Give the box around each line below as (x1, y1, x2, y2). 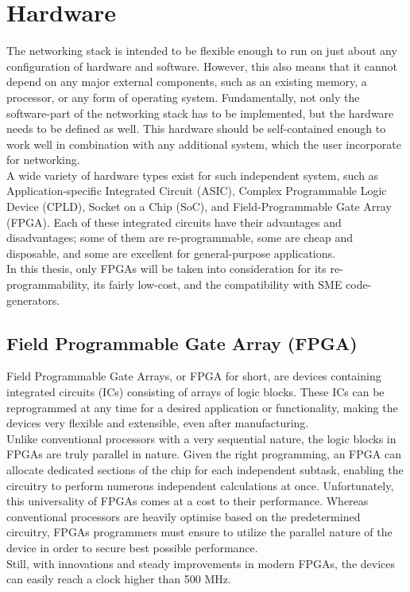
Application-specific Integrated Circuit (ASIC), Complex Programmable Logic (6, 182, 387, 199)
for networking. (6, 151, 80, 168)
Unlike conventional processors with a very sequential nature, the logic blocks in (6, 430, 396, 446)
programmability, (6, 276, 90, 293)
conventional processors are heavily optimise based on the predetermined (6, 508, 361, 524)
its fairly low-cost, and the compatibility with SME (93, 276, 342, 293)
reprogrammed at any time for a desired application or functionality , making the (6, 399, 398, 415)
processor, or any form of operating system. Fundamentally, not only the (6, 88, 360, 105)
